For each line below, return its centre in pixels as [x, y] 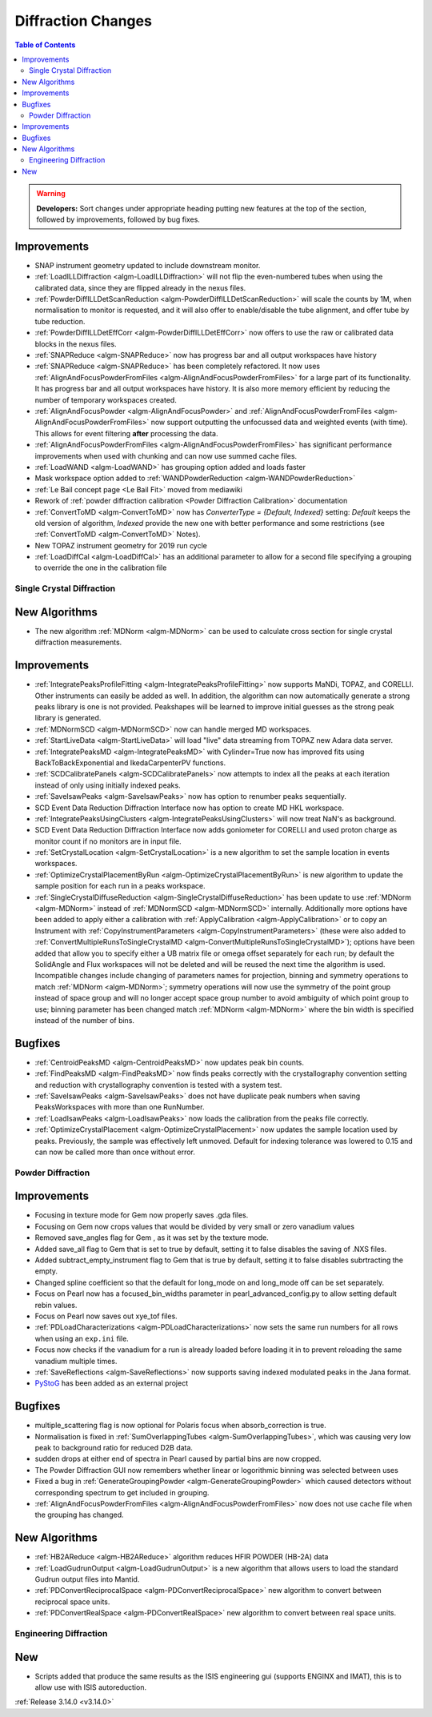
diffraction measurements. [78, 642]
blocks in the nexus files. [76, 343]
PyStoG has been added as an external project [111, 1383]
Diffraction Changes [83, 21]
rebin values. [56, 1305]
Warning [51, 194]
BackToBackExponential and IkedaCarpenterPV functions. [130, 762]
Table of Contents [45, 45]
